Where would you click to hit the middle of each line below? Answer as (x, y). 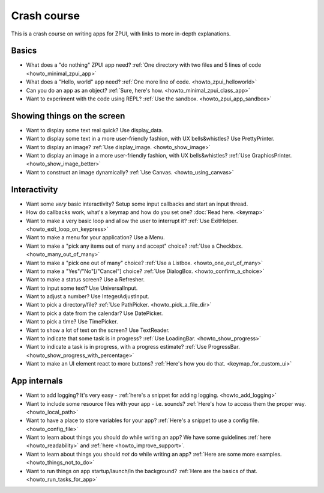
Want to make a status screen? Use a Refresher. (85, 280)
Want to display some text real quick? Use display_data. (94, 130)
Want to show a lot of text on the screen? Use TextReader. (98, 330)
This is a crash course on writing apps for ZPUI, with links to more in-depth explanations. (121, 34)
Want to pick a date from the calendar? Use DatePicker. (94, 313)
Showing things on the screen (68, 116)
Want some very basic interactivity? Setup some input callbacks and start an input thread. (137, 204)
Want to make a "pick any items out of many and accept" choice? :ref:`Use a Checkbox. (134, 246)
